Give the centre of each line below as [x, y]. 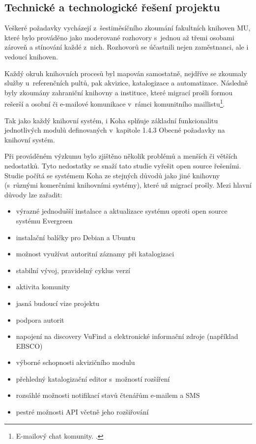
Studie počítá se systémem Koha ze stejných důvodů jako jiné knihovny [112, 175]
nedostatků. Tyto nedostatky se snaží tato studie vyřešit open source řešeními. [123, 165]
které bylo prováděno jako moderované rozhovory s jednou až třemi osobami [119, 37]
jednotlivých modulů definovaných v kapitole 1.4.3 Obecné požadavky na [115, 130]
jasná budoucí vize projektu [58, 303]
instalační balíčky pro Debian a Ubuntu [76, 237]
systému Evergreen [44, 220]
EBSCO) [29, 346]
